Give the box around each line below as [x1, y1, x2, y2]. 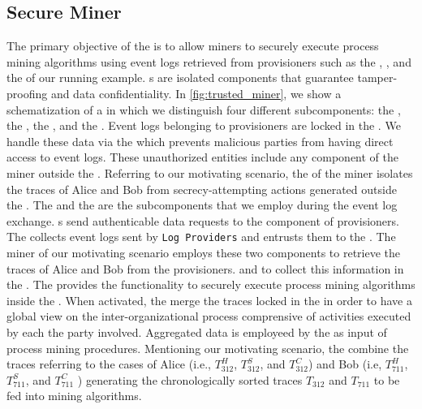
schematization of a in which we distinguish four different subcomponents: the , [6, 101, 401, 118]
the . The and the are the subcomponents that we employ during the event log [6, 196, 398, 213]
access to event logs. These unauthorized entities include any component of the [6, 149, 398, 166]
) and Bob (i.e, [308, 355, 382, 372]
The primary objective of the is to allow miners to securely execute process [6, 37, 379, 54]
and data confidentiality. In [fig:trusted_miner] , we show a [50, 84, 342, 101]
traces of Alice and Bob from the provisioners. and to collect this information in [6, 260, 404, 277]
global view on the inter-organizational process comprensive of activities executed [6, 308, 411, 325]
